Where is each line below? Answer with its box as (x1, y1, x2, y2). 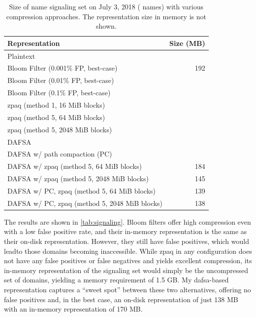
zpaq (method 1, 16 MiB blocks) (7, 100, 105, 110)
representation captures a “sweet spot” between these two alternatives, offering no (4, 284, 251, 294)
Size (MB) (169, 38, 205, 48)
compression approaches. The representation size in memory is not (6, 11, 206, 21)
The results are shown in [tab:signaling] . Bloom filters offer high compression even (4, 216, 251, 227)
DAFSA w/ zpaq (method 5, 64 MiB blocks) (7, 161, 142, 171)
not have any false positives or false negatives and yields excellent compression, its (4, 255, 252, 266)
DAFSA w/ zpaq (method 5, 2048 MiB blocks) (7, 173, 149, 184)
